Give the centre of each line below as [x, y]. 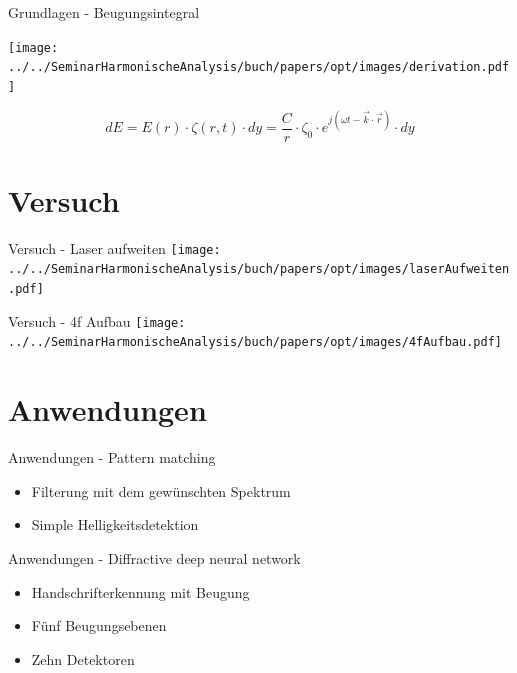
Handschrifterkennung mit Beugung [140, 591]
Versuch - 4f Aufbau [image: [97, 320]
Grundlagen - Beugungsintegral [104, 12]
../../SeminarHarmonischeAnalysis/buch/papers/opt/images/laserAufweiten [259, 269]
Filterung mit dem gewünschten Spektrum [161, 490]
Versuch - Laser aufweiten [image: [114, 247]
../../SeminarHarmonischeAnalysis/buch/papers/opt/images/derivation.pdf [259, 67]
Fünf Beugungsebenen [99, 625]
